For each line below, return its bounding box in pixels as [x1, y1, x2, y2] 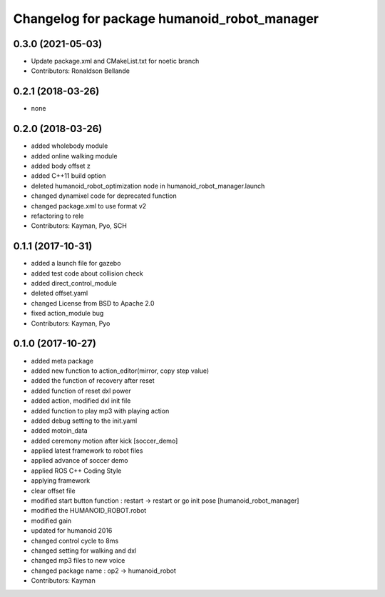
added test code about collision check [31, 269, 143, 278]
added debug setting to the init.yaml [31, 416, 138, 425]
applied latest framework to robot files [31, 446, 143, 455]
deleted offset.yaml [31, 289, 88, 298]
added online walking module [31, 151, 118, 160]
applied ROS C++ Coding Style [31, 466, 122, 475]
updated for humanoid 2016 [31, 526, 113, 535]
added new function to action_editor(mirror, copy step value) [31, 366, 210, 375]
